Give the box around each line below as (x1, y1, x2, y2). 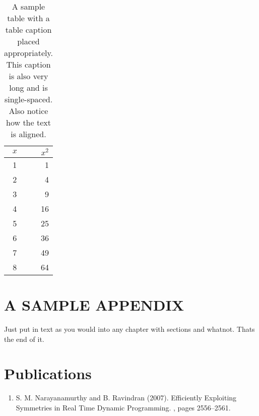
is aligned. (11, 128, 46, 140)
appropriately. (4, 47, 53, 58)
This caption (6, 58, 51, 70)
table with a (7, 12, 50, 24)
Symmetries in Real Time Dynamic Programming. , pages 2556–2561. (16, 402, 231, 412)
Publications (4, 363, 92, 384)
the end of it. (4, 333, 44, 344)
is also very (9, 70, 48, 82)
